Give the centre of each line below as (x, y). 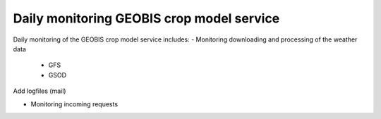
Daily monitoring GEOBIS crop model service (146, 18)
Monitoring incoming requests (74, 104)
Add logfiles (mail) (40, 91)
